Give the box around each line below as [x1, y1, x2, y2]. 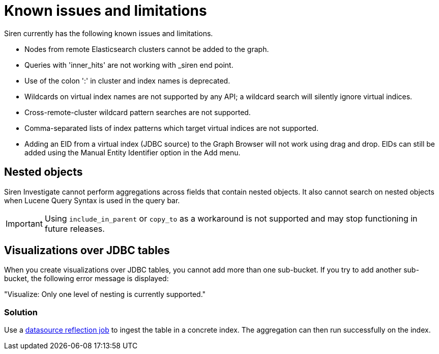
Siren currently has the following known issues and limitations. [4, 29, 213, 38]
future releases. [44, 223, 105, 234]
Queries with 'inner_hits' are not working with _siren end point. [24, 60, 233, 69]
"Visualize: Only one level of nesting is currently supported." [4, 290, 206, 299]
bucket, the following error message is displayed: [4, 274, 169, 283]
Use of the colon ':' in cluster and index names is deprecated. [24, 76, 230, 85]
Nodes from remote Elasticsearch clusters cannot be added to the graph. [24, 44, 269, 53]
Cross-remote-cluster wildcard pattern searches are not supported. [24, 107, 251, 117]
